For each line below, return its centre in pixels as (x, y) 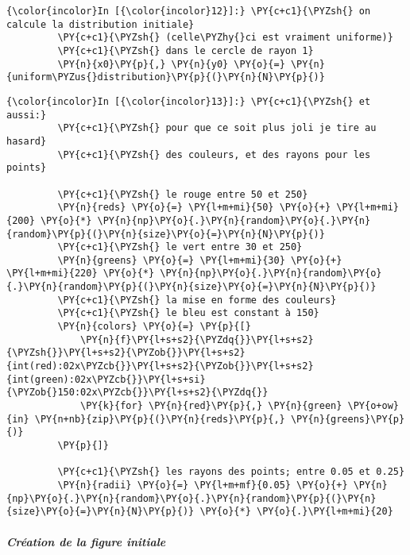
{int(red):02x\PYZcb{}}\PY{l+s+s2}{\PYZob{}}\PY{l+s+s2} (160, 366)
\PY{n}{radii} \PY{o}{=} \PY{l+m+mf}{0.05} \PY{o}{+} (203, 485)
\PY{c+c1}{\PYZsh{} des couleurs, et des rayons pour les (214, 154)
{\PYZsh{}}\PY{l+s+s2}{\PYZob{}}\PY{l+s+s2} (126, 353)
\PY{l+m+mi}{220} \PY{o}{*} (81, 274)
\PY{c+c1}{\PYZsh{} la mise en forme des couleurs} (197, 300)
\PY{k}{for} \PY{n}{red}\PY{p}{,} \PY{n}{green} (211, 406)
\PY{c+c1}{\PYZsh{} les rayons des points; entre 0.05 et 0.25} (231, 472)
